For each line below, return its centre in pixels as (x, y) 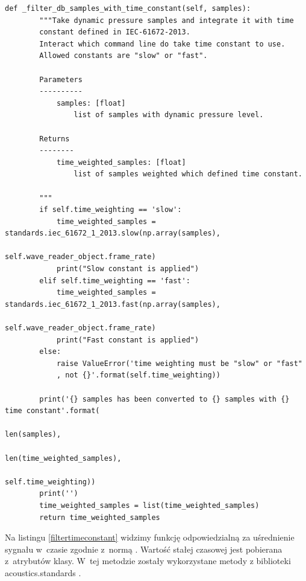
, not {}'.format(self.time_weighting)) (138, 375)
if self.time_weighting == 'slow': (111, 210)
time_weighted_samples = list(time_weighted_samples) (149, 505)
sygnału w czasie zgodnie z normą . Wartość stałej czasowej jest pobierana (144, 549)
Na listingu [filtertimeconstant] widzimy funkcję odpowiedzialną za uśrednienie (150, 537)
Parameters (61, 79)
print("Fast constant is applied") (128, 340)
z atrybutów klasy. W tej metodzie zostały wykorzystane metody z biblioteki (148, 561)
